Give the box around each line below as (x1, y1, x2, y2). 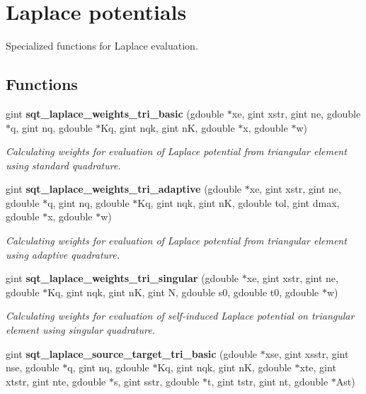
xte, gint (299, 360, 336, 375)
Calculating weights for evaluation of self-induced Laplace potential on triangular (6, 308, 355, 323)
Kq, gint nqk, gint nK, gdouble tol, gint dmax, (137, 195, 340, 210)
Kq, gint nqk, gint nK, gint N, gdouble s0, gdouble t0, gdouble (47, 284, 319, 299)
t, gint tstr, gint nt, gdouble (207, 373, 328, 388)
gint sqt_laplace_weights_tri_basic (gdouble (6, 106, 224, 120)
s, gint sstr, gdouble (113, 373, 200, 388)
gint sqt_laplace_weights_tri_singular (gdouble (6, 271, 239, 286)
